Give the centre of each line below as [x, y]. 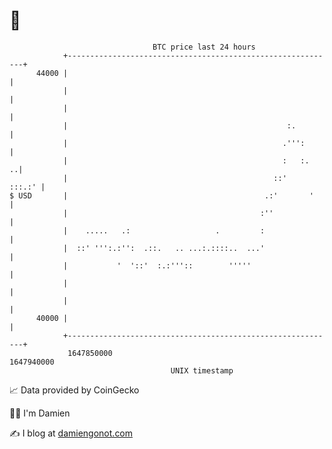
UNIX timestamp [202, 370]
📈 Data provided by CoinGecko [74, 390]
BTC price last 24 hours [204, 47]
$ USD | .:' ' [161, 195]
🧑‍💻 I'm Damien [40, 413]
